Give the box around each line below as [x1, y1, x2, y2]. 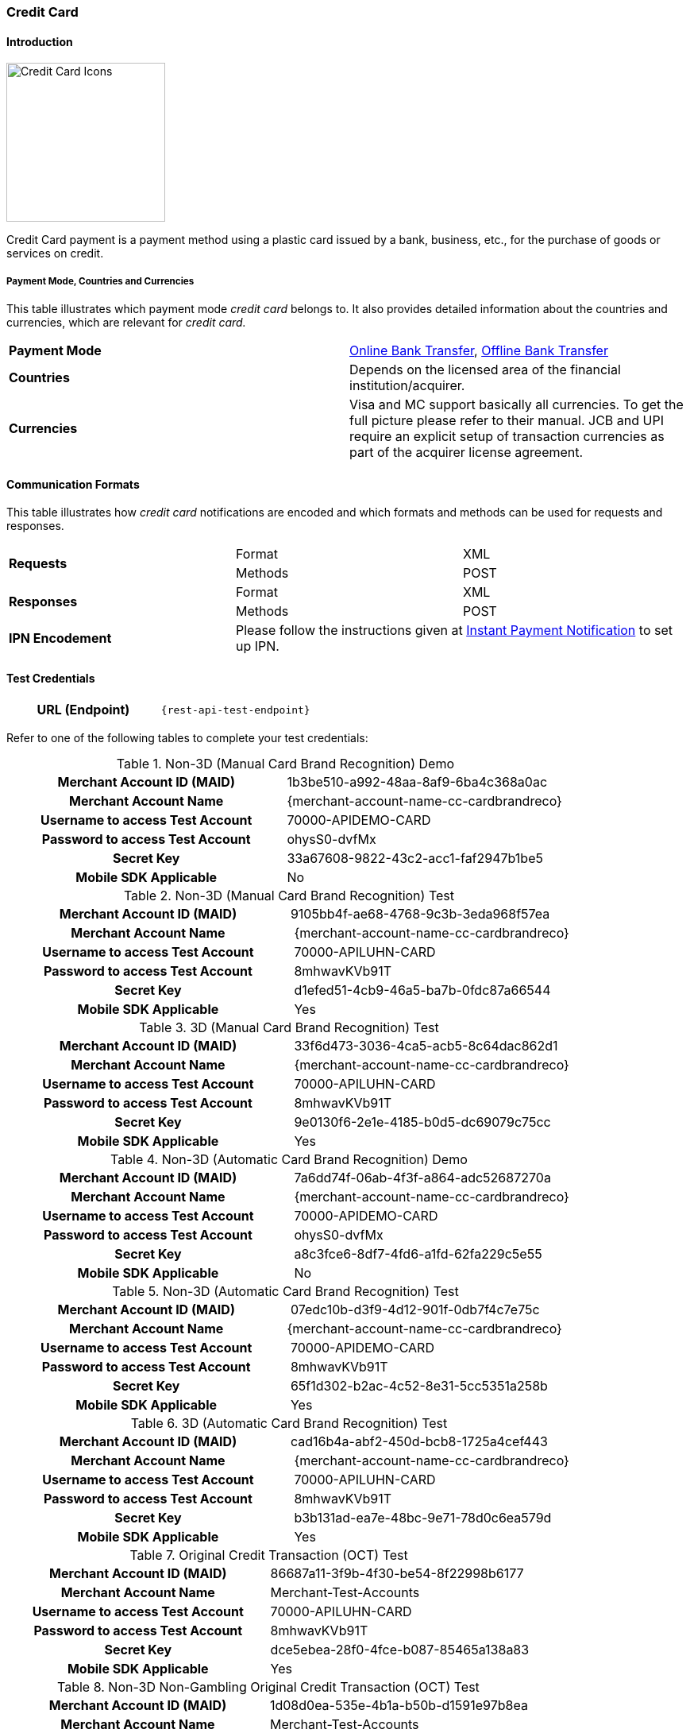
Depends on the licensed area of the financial [349, 362, 621, 377]
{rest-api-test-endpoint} [160, 703, 310, 716]
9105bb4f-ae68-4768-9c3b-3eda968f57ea [290, 906, 550, 923]
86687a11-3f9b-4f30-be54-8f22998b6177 [270, 1565, 524, 1582]
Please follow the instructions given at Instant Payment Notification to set [235, 622, 673, 639]
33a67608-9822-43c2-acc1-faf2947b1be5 [287, 850, 543, 867]
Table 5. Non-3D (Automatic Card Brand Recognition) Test [112, 1283, 459, 1300]
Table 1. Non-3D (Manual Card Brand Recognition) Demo [116, 756, 455, 772]
